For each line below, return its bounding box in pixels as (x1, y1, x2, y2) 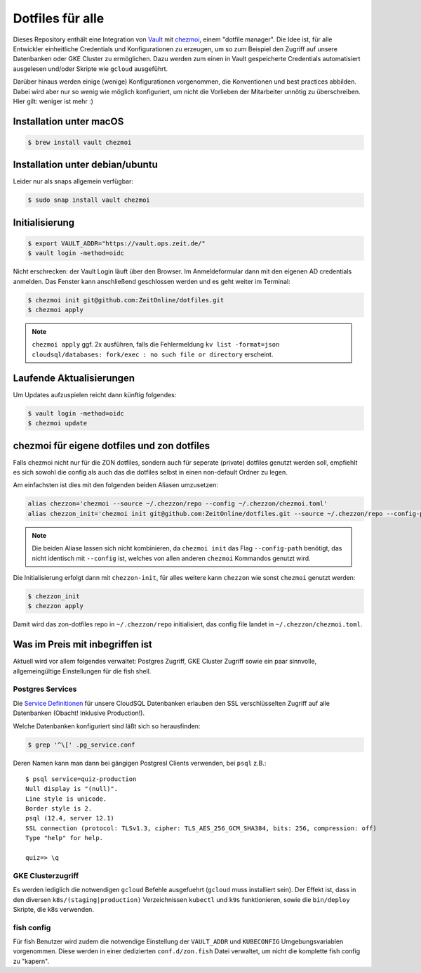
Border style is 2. (25, 805, 93, 813)
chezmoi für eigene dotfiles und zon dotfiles (13, 439, 210, 451)
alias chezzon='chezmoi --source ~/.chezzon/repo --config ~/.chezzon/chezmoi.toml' (27, 500, 328, 508)
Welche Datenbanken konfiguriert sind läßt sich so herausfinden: (13, 721, 201, 730)
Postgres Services (13, 684, 77, 694)
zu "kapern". (13, 957, 49, 965)
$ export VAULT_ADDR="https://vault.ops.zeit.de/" (27, 239, 206, 247)
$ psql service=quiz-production (25, 775, 137, 783)
